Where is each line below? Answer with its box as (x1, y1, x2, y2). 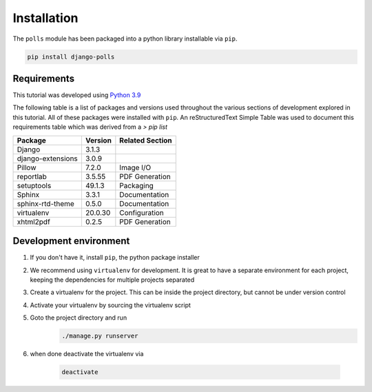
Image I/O (119, 163, 152, 172)
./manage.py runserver (61, 332, 138, 340)
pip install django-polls (27, 52, 115, 61)
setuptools (17, 180, 52, 190)
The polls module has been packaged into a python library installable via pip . (12, 34, 238, 43)
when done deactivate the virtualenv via (30, 350, 144, 358)
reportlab (17, 172, 48, 181)
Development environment (12, 235, 130, 247)
